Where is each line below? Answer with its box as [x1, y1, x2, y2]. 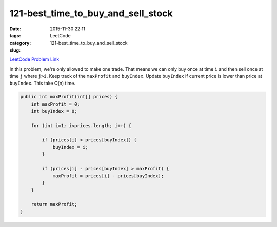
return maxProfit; [31, 201, 77, 208]
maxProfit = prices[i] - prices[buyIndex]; [52, 173, 164, 179]
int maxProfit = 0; [31, 101, 81, 107]
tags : [9, 32, 21, 38]
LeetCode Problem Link [9, 56, 60, 63]
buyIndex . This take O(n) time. [9, 80, 75, 87]
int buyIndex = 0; [31, 108, 77, 114]
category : [9, 40, 31, 46]
